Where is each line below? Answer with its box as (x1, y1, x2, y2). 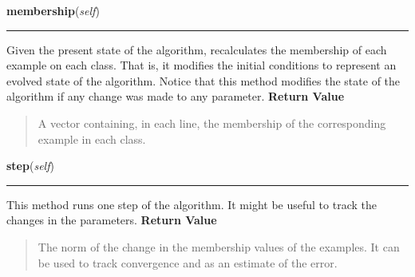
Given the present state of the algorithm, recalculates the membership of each (6, 41, 387, 57)
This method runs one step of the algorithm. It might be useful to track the (6, 196, 377, 212)
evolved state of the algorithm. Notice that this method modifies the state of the (6, 72, 401, 89)
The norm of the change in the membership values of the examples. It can (38, 238, 400, 255)
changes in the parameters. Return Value (6, 212, 217, 228)
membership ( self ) (6, 2, 100, 18)
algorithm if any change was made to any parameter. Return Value (6, 88, 345, 105)
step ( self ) (6, 157, 54, 174)
